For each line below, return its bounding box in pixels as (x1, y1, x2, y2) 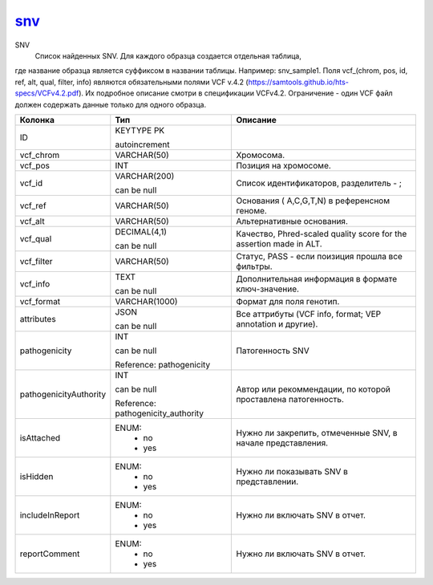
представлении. (236, 476, 299, 487)
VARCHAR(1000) (115, 295, 178, 307)
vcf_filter (19, 255, 53, 266)
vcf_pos (19, 160, 50, 171)
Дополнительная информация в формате (236, 273, 398, 284)
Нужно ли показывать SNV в (236, 465, 349, 477)
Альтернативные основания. (236, 215, 349, 226)
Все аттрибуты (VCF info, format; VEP (236, 308, 382, 319)
